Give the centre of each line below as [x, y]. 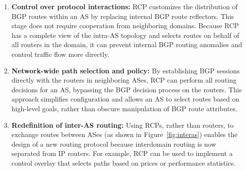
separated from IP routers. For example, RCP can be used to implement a [122, 153]
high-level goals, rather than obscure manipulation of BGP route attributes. [124, 108]
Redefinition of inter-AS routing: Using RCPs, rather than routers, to [123, 125]
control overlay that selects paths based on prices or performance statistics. [123, 162]
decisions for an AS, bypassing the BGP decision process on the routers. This [127, 89]
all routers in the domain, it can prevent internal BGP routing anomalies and [127, 44]
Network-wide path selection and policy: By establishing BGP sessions [125, 70]
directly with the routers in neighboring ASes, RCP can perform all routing [124, 80]
